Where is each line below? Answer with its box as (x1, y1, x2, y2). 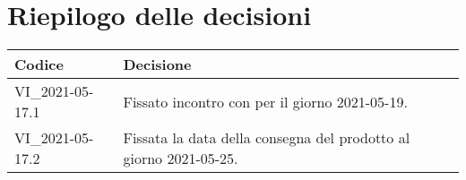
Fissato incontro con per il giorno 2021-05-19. (123, 90, 408, 112)
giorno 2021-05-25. (123, 148, 238, 169)
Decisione (123, 54, 192, 75)
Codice (14, 54, 64, 75)
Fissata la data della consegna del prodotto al (123, 127, 410, 149)
